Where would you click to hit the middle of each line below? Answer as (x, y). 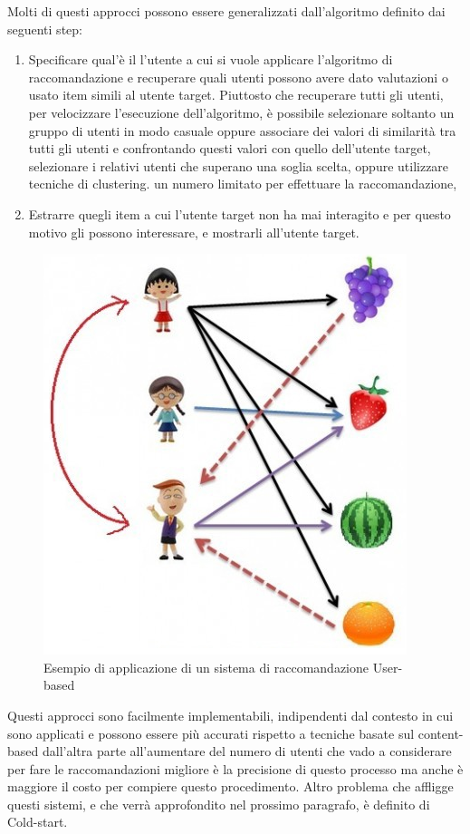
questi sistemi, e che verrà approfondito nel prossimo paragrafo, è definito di (219, 804)
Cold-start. (38, 822)
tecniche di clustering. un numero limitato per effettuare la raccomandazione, (243, 184)
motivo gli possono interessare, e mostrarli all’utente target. (194, 232)
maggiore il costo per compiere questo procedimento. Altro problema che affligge (230, 786)
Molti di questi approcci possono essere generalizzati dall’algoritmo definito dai (226, 11)
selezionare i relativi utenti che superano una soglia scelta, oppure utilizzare (239, 165)
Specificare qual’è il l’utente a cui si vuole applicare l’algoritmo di (211, 59)
